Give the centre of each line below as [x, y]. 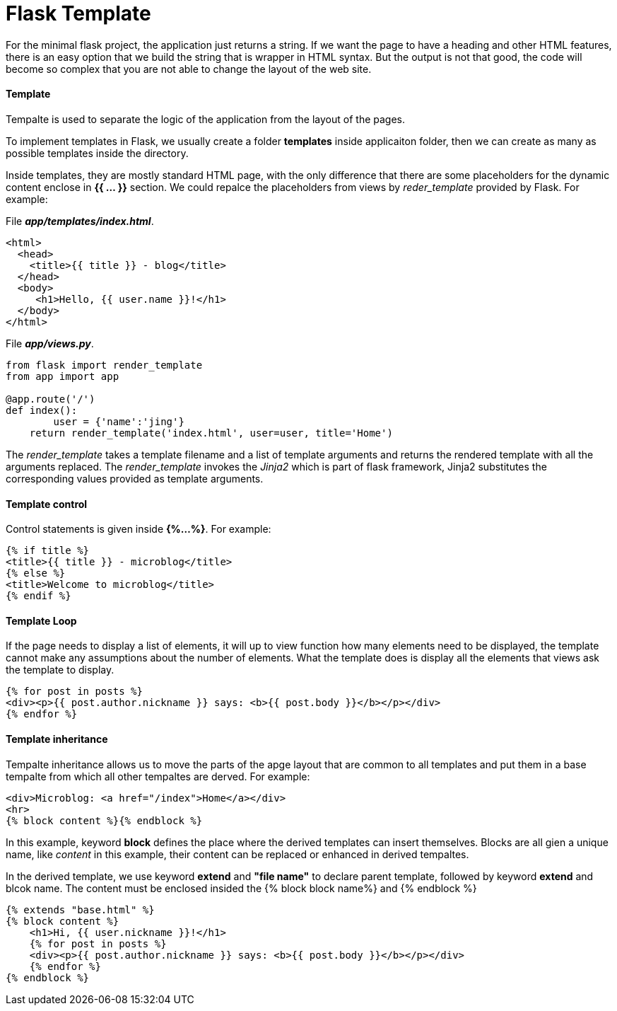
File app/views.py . [50, 343]
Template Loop [41, 620]
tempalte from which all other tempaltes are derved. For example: [158, 776]
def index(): [42, 410]
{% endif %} [39, 596]
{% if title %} [48, 551]
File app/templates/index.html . [80, 221]
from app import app [63, 376]
